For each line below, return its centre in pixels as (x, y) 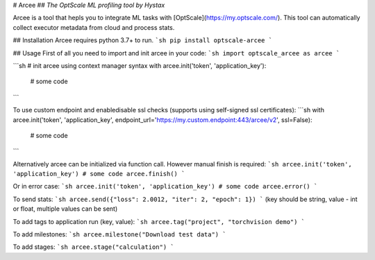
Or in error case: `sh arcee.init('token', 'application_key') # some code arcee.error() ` (165, 187)
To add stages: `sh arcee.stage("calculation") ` (93, 247)
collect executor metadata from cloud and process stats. (94, 27)
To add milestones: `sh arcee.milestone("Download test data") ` (119, 234)
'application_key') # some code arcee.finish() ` (99, 174)
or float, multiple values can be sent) (65, 209)
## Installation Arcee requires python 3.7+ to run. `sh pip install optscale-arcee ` (143, 40)
